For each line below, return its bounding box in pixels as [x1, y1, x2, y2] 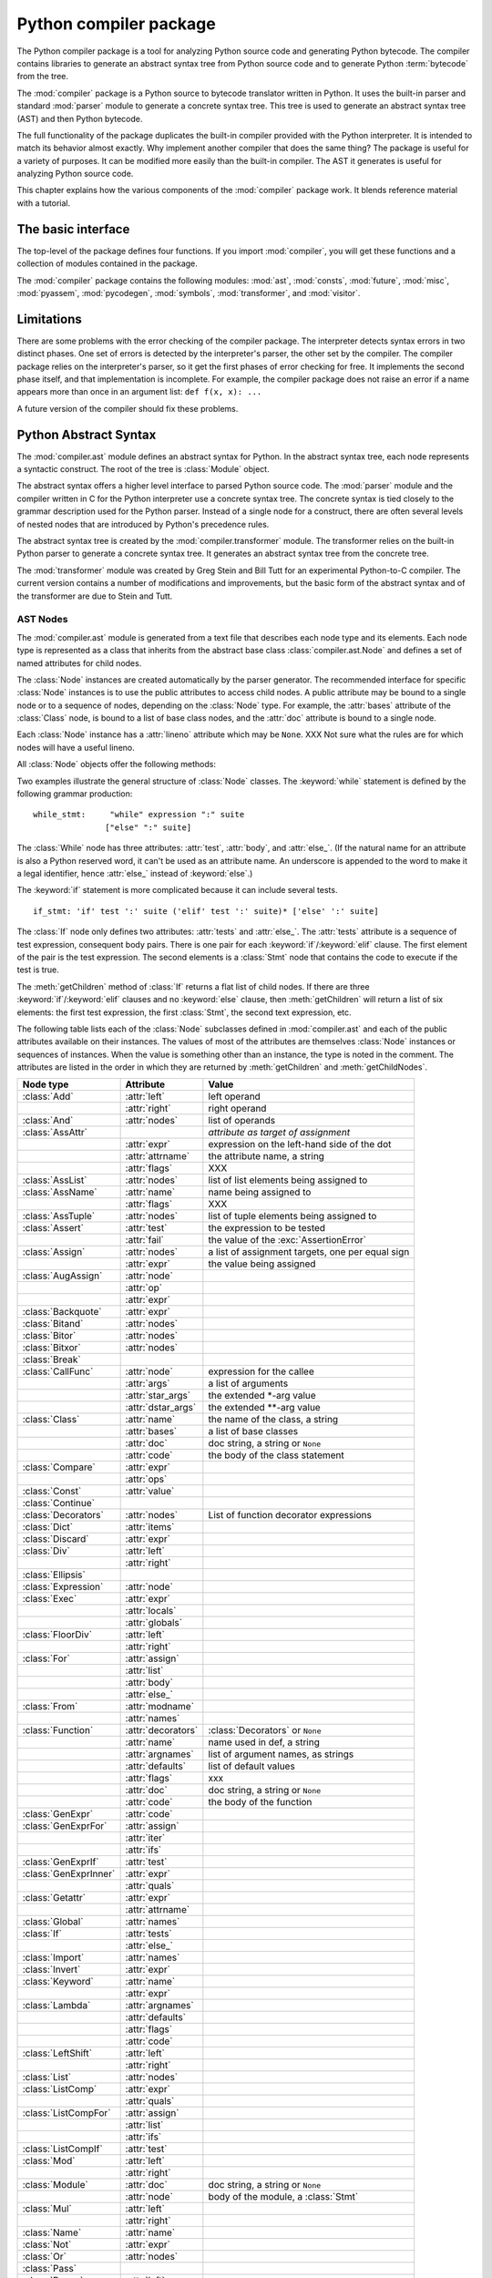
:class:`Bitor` [22, 1329, 77, 1342]
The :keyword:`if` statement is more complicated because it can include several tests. [16, 885, 338, 896]
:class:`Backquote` [22, 1306, 102, 1319]
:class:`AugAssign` [22, 1269, 103, 1282]
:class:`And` [22, 1114, 74, 1127]
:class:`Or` [22, 2251, 67, 2263]
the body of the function [208, 1796, 313, 1809]
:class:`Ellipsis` [22, 1568, 86, 1581]
